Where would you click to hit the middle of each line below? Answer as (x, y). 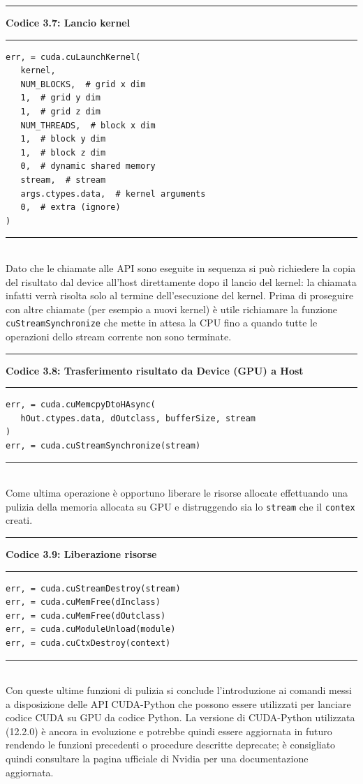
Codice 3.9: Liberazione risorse (81, 553)
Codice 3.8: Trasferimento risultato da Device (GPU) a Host (155, 370)
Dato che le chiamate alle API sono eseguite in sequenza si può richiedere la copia (181, 267)
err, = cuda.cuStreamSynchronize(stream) (103, 445)
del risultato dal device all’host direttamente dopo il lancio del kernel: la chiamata (181, 281)
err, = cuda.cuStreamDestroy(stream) (93, 588)
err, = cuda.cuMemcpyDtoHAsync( (81, 405)
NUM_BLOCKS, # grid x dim (83, 84)
